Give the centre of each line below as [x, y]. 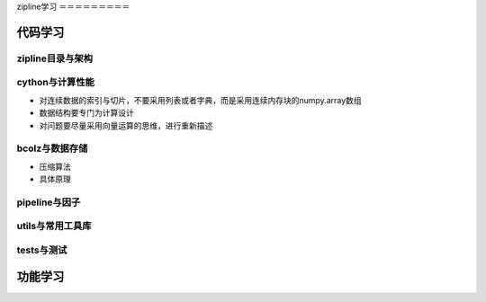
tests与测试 [42, 250]
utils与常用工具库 [54, 226]
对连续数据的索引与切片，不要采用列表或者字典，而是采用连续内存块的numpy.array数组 [200, 100]
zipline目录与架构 [55, 58]
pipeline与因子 [49, 202]
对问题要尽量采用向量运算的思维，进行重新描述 [126, 125]
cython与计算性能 [55, 83]
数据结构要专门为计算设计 [86, 113]
